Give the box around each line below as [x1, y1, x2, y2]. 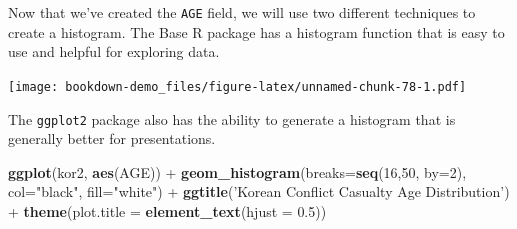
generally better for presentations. [8, 128, 216, 149]
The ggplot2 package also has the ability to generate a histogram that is [8, 108, 456, 129]
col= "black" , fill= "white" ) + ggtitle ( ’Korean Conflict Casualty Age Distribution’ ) [8, 181, 510, 202]
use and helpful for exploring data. [8, 41, 220, 62]
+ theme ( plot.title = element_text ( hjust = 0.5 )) [8, 200, 327, 221]
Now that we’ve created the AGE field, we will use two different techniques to [8, 2, 476, 22]
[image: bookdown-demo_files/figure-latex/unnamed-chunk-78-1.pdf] [8, 79, 467, 94]
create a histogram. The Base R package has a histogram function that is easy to [8, 21, 505, 42]
